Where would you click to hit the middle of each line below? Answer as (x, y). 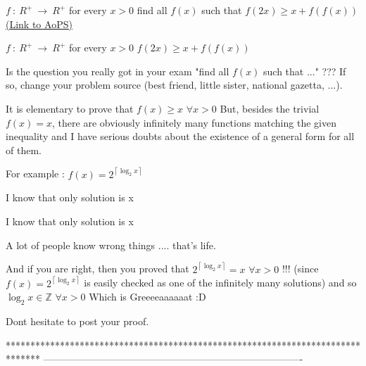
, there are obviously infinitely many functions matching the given (194, 122)
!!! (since (300, 269)
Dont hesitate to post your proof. (77, 321)
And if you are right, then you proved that (97, 269)
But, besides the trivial (270, 108)
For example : (35, 173)
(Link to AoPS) (39, 24)
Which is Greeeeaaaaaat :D (147, 297)
